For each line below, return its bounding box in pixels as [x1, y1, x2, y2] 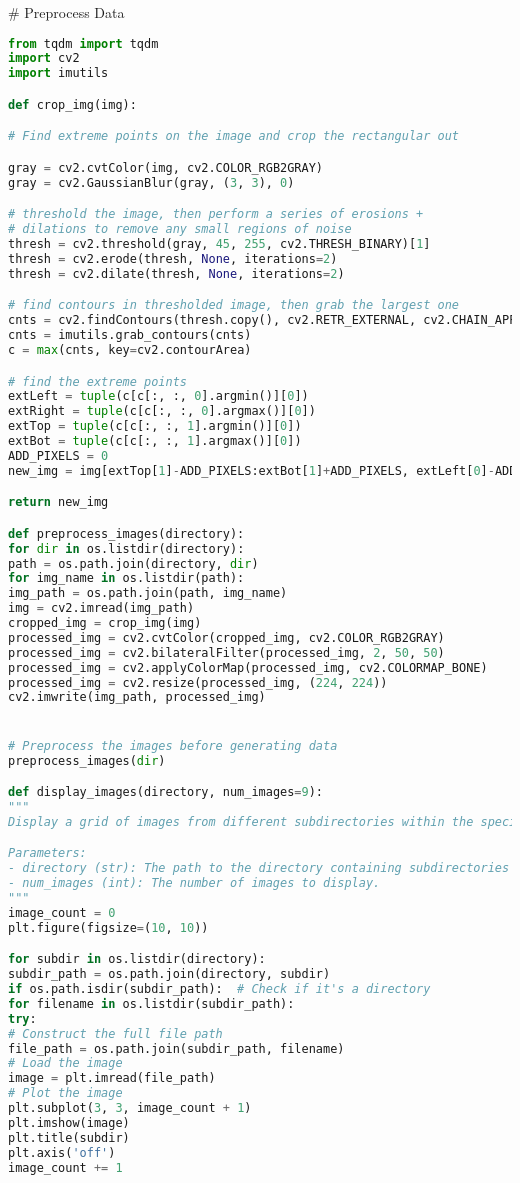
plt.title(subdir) [8, 1130, 130, 1145]
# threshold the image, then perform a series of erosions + [8, 207, 424, 222]
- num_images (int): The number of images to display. [8, 876, 381, 891]
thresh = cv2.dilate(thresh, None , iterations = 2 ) [8, 266, 345, 281]
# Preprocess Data [8, 2, 125, 22]
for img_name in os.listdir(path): [8, 571, 245, 586]
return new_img [8, 495, 109, 510]
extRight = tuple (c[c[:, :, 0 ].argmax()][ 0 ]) [8, 404, 316, 419]
